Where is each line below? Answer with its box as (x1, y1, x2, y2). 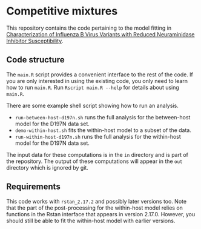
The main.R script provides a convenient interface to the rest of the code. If (6, 71, 194, 78)
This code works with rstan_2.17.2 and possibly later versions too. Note (6, 197, 186, 205)
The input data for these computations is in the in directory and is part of (6, 151, 189, 158)
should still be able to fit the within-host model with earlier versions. (6, 217, 176, 224)
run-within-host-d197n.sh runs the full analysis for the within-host (15, 133, 182, 140)
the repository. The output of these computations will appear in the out (6, 158, 183, 165)
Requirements (6, 182, 61, 192)
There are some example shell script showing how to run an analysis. (6, 102, 179, 109)
